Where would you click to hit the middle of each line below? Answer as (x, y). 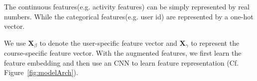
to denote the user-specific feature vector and (108, 42)
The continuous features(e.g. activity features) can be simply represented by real (127, 6)
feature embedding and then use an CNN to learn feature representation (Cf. (121, 62)
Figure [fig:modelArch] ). (41, 72)
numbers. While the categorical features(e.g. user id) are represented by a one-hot (129, 16)
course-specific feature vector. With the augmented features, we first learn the (123, 53)
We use (15, 42)
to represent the (215, 42)
